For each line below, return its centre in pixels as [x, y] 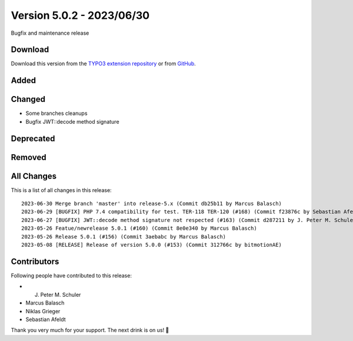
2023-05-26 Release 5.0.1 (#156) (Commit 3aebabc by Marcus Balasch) [124, 236]
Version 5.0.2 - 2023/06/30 [80, 15]
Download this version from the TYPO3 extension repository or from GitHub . [104, 64]
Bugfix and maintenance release [50, 33]
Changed [28, 99]
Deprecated [33, 138]
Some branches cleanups [56, 113]
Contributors [35, 261]
